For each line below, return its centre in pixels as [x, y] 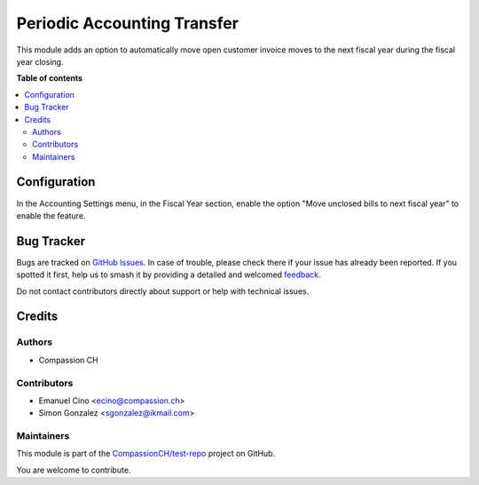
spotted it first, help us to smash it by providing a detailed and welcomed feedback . [169, 274]
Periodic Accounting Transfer [128, 23]
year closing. [40, 61]
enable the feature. [51, 215]
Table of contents [50, 78]
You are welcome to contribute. [74, 470]
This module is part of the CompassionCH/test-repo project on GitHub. [146, 454]
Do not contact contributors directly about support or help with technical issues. [163, 291]
